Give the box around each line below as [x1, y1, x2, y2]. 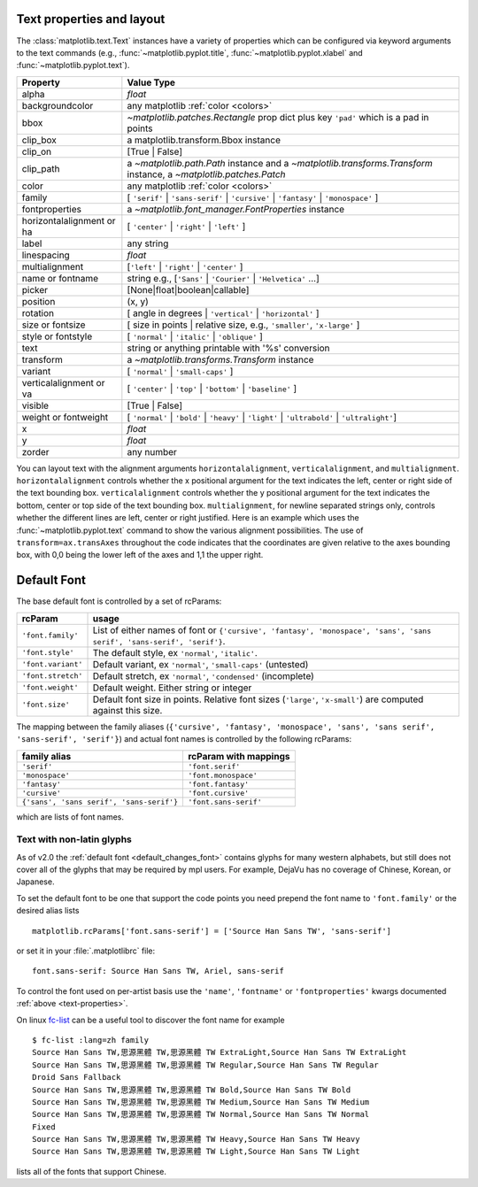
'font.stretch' [21, 671, 83, 681]
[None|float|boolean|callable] [127, 283, 250, 296]
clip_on [21, 145, 52, 158]
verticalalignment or [21, 376, 105, 389]
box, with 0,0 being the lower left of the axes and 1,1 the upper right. [16, 550, 264, 560]
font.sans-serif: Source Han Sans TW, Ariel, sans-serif [32, 966, 285, 976]
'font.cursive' [187, 788, 250, 798]
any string [127, 237, 169, 250]
